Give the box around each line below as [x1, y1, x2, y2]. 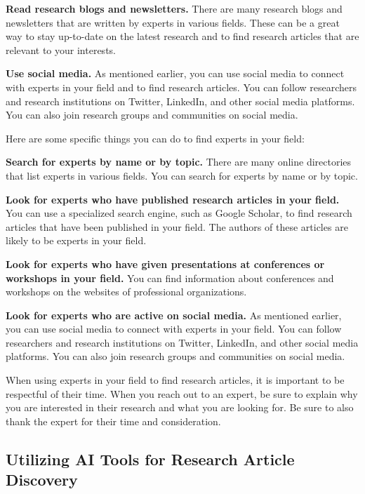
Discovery [6, 469, 78, 490]
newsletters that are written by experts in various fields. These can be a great [6, 15, 340, 29]
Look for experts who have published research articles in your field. [6, 192, 340, 206]
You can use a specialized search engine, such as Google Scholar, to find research [6, 206, 352, 220]
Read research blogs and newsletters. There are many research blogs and [6, 1, 343, 15]
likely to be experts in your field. [6, 233, 147, 248]
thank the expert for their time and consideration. [6, 413, 221, 428]
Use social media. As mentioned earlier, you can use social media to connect [6, 66, 345, 81]
